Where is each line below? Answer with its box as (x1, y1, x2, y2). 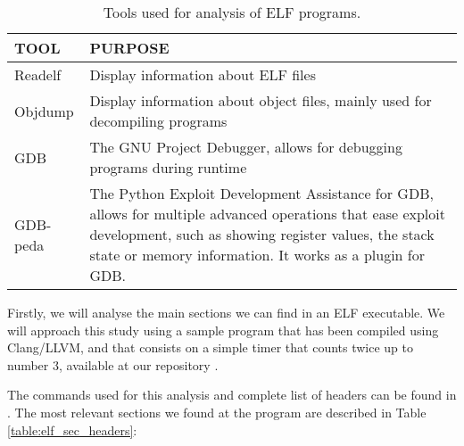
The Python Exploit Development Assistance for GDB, (89, 183, 434, 203)
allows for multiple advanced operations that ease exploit (89, 203, 445, 224)
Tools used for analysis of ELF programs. (103, 2, 361, 22)
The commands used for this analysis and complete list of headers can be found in (7, 385, 457, 404)
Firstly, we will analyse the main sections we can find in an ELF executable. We (7, 303, 445, 321)
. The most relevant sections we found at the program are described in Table (7, 402, 427, 421)
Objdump (14, 100, 74, 121)
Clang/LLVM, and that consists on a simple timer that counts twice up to (7, 338, 414, 357)
